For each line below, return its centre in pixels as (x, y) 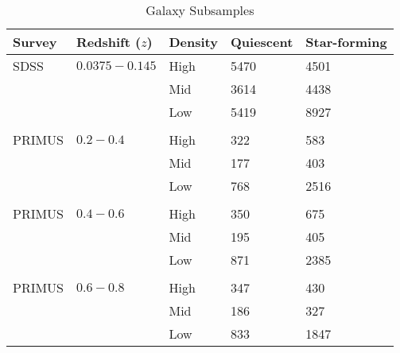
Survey (35, 42)
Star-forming (346, 42)
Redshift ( (109, 42)
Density (193, 42)
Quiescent (262, 42)
